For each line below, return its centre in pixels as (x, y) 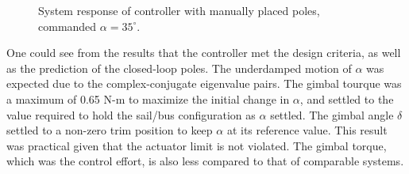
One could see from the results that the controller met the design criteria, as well (204, 53)
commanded (68, 26)
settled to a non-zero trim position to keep (110, 130)
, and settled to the (347, 98)
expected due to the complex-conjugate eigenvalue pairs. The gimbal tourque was (204, 83)
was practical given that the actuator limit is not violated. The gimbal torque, (197, 145)
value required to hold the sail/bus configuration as (131, 114)
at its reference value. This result (307, 130)
